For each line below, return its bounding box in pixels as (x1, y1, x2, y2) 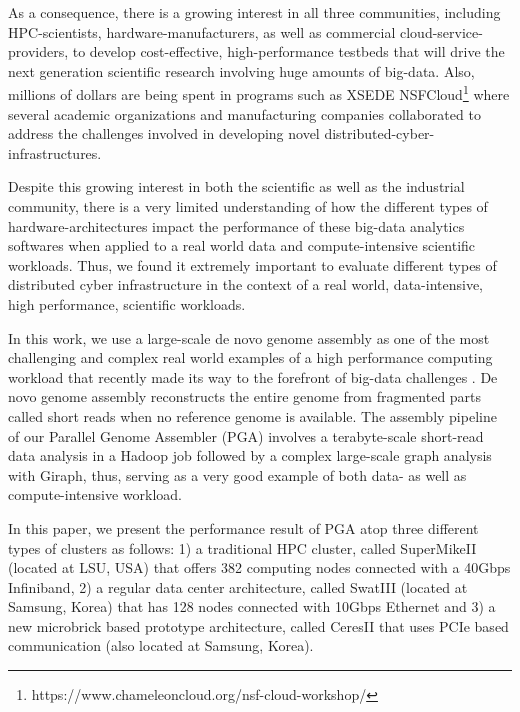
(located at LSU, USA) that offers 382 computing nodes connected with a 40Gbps (8, 557, 511, 578)
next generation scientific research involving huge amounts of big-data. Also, (8, 60, 475, 81)
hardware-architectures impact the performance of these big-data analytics (8, 215, 465, 236)
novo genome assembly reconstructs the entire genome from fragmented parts (8, 386, 482, 407)
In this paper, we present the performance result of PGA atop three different (8, 517, 479, 538)
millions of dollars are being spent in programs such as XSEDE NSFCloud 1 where (8, 81, 510, 105)
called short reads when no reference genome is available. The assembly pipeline (8, 405, 497, 426)
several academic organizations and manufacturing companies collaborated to (8, 103, 481, 124)
